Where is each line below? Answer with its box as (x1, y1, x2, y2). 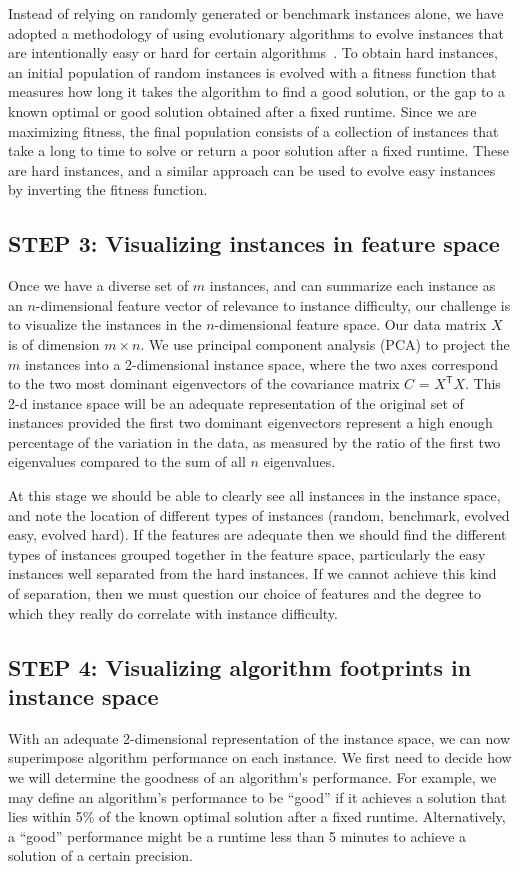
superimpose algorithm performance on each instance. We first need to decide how (8, 747, 512, 768)
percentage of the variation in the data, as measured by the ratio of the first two (8, 431, 501, 452)
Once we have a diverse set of (8, 275, 189, 296)
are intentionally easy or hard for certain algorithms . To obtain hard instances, (8, 42, 498, 63)
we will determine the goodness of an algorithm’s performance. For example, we (8, 767, 497, 788)
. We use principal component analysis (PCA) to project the (140, 333, 510, 354)
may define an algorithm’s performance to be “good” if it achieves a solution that (8, 786, 507, 807)
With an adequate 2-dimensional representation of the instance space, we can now (8, 727, 511, 748)
